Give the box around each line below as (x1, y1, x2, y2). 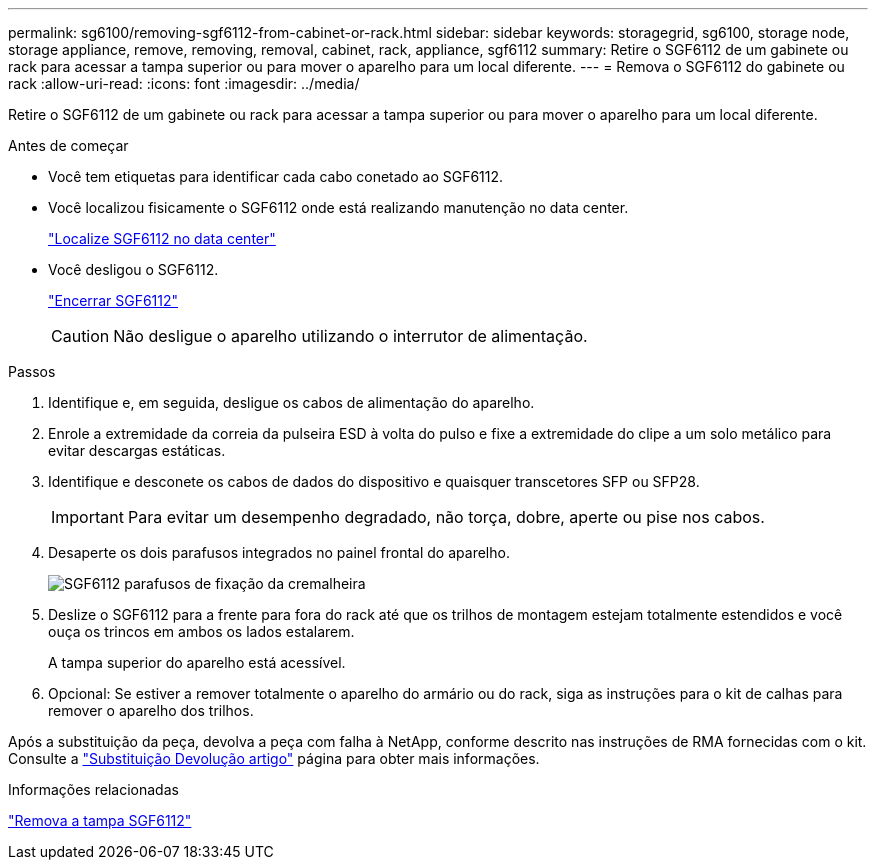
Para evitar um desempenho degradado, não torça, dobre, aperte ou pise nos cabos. (127, 507, 765, 527)
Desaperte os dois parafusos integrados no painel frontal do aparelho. (48, 544, 510, 561)
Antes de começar (8, 137, 129, 154)
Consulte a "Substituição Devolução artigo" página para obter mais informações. (8, 750, 540, 767)
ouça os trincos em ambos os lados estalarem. (48, 623, 355, 640)
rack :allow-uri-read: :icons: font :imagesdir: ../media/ (8, 75, 360, 92)
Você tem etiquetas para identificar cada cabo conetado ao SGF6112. (48, 168, 504, 185)
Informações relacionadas (8, 781, 179, 798)
